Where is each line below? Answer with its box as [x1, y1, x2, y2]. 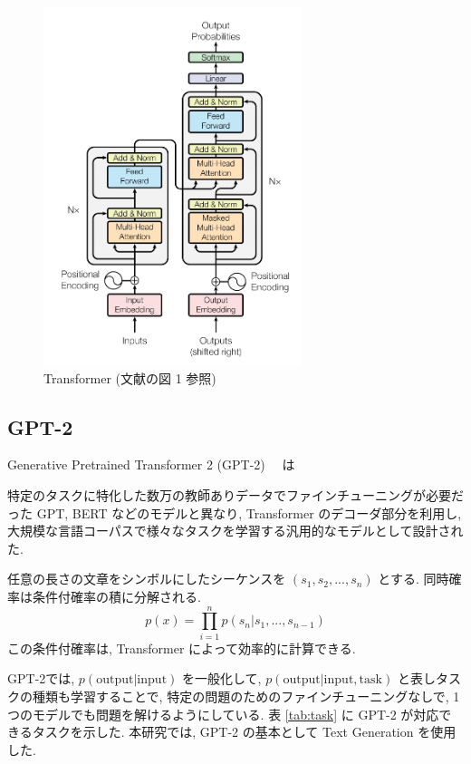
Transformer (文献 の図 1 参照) [43, 368, 216, 387]
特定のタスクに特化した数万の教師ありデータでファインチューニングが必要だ [7, 486, 464, 505]
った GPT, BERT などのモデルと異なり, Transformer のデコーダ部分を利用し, [7, 503, 462, 522]
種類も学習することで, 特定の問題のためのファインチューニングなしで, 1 [32, 686, 460, 705]
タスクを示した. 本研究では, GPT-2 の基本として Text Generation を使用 [32, 722, 457, 741]
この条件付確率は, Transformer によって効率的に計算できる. [7, 638, 356, 657]
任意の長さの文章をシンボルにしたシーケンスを [7, 569, 286, 588]
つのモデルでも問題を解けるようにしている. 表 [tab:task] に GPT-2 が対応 [7, 704, 439, 723]
